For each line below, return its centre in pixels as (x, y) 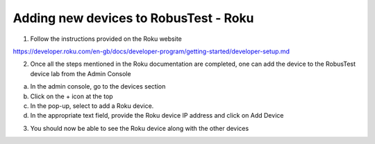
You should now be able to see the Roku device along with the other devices (140, 128)
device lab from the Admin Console (81, 73)
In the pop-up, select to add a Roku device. (92, 106)
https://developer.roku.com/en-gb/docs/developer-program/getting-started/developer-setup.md (151, 51)
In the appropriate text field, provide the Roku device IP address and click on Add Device (157, 116)
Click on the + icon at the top (72, 96)
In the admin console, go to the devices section (98, 87)
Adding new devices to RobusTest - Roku (133, 18)
